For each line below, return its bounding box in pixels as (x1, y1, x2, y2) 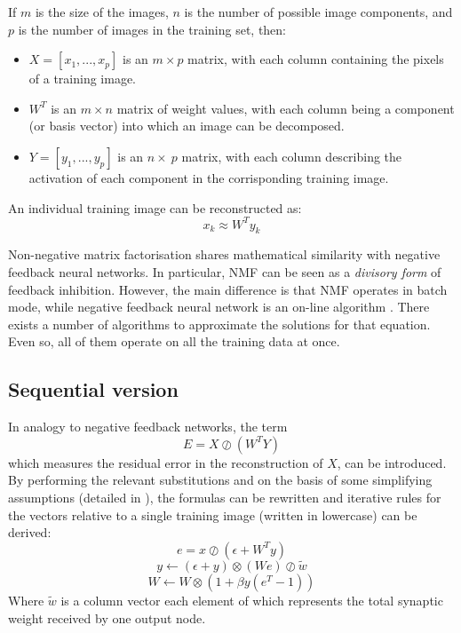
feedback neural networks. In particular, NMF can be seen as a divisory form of (8, 263, 441, 281)
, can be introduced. (337, 453, 447, 471)
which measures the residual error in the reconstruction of (8, 453, 323, 471)
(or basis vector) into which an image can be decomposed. (28, 116, 345, 135)
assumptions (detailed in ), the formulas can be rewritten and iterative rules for (8, 488, 441, 506)
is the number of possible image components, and (184, 3, 453, 20)
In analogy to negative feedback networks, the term (8, 417, 288, 436)
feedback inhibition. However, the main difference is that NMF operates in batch (8, 280, 448, 298)
